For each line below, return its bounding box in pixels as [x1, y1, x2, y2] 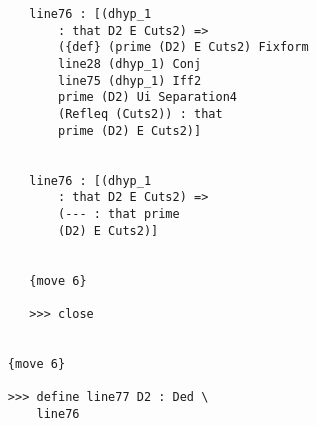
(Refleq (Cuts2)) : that [57, 106, 223, 121]
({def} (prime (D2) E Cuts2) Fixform [57, 40, 309, 55]
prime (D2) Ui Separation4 [57, 90, 237, 105]
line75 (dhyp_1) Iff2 [57, 73, 202, 88]
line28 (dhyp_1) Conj [57, 56, 202, 71]
